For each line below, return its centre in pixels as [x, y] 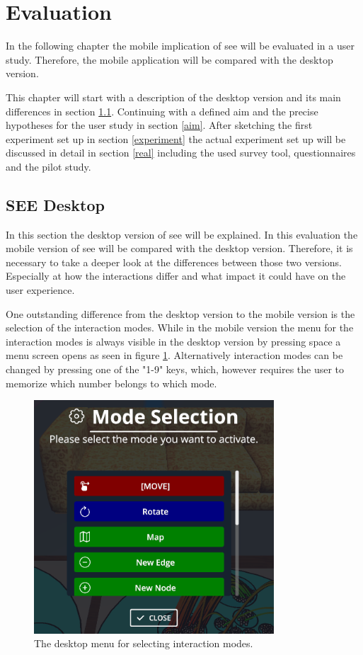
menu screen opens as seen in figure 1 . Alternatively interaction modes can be [174, 355]
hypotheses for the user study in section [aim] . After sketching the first [159, 125]
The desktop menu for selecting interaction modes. [144, 643]
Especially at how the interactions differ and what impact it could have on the [176, 276]
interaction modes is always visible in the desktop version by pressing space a [173, 341]
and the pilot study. [48, 166]
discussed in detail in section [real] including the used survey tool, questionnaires [181, 153]
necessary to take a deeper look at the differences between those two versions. [174, 262]
